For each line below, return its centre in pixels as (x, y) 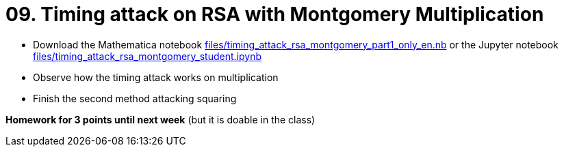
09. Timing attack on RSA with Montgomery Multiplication (275, 14)
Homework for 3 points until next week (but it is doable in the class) (161, 119)
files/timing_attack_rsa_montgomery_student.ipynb (147, 56)
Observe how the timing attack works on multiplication (156, 77)
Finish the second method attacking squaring (135, 98)
